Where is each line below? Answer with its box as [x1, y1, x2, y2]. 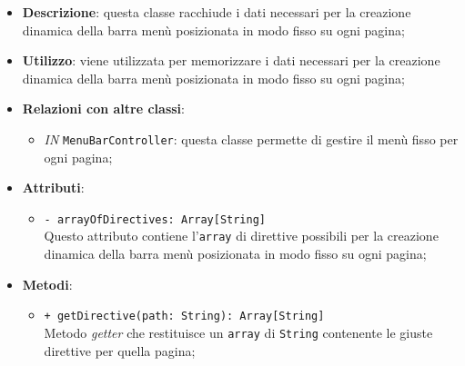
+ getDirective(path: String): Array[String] [44, 310, 325, 323]
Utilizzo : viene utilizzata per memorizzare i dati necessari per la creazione [22, 51, 440, 70]
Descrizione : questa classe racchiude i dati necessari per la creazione [22, 3, 411, 21]
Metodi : [22, 274, 73, 293]
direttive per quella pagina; [44, 341, 196, 360]
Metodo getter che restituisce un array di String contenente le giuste [44, 322, 433, 341]
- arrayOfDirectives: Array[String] [44, 213, 266, 226]
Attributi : [22, 178, 85, 197]
